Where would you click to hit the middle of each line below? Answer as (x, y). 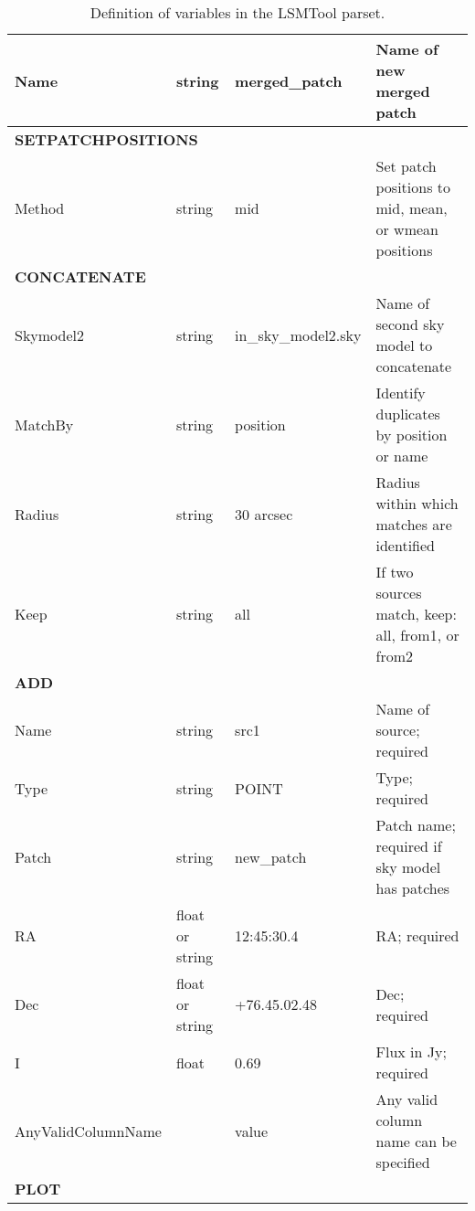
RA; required (417, 935)
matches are (414, 524)
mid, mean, (412, 208)
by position (412, 435)
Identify (401, 393)
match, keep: (416, 614)
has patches (413, 888)
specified (403, 1162)
